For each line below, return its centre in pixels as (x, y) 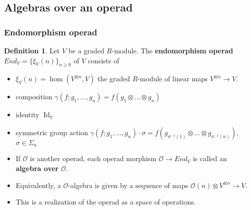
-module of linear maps (172, 79)
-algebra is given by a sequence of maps (128, 185)
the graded (114, 79)
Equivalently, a (38, 185)
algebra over (37, 168)
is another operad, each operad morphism (93, 158)
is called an (210, 158)
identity (27, 114)
